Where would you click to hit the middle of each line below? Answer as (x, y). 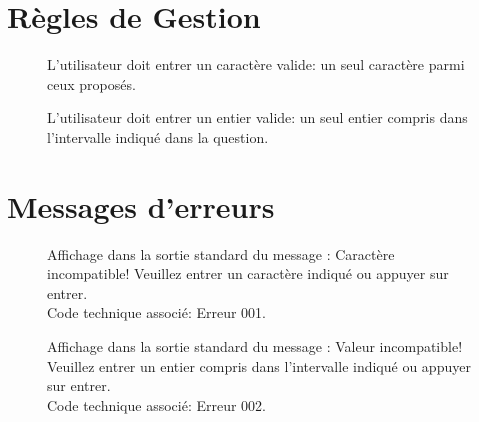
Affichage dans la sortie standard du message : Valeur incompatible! (255, 346)
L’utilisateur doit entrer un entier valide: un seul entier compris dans (257, 117)
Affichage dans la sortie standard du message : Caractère (221, 253)
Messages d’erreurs (141, 205)
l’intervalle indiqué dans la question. (158, 136)
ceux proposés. (91, 83)
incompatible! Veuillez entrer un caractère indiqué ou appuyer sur (248, 273)
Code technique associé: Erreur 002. (157, 404)
